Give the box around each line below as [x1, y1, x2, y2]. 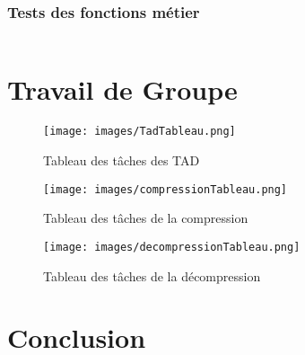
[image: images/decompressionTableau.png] [43, 240, 301, 253]
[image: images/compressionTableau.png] [43, 182, 288, 196]
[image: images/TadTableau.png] [43, 125, 236, 138]
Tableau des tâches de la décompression [43, 266, 261, 285]
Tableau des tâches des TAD [43, 151, 200, 169]
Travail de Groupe [7, 71, 238, 108]
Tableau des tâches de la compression [43, 209, 248, 227]
